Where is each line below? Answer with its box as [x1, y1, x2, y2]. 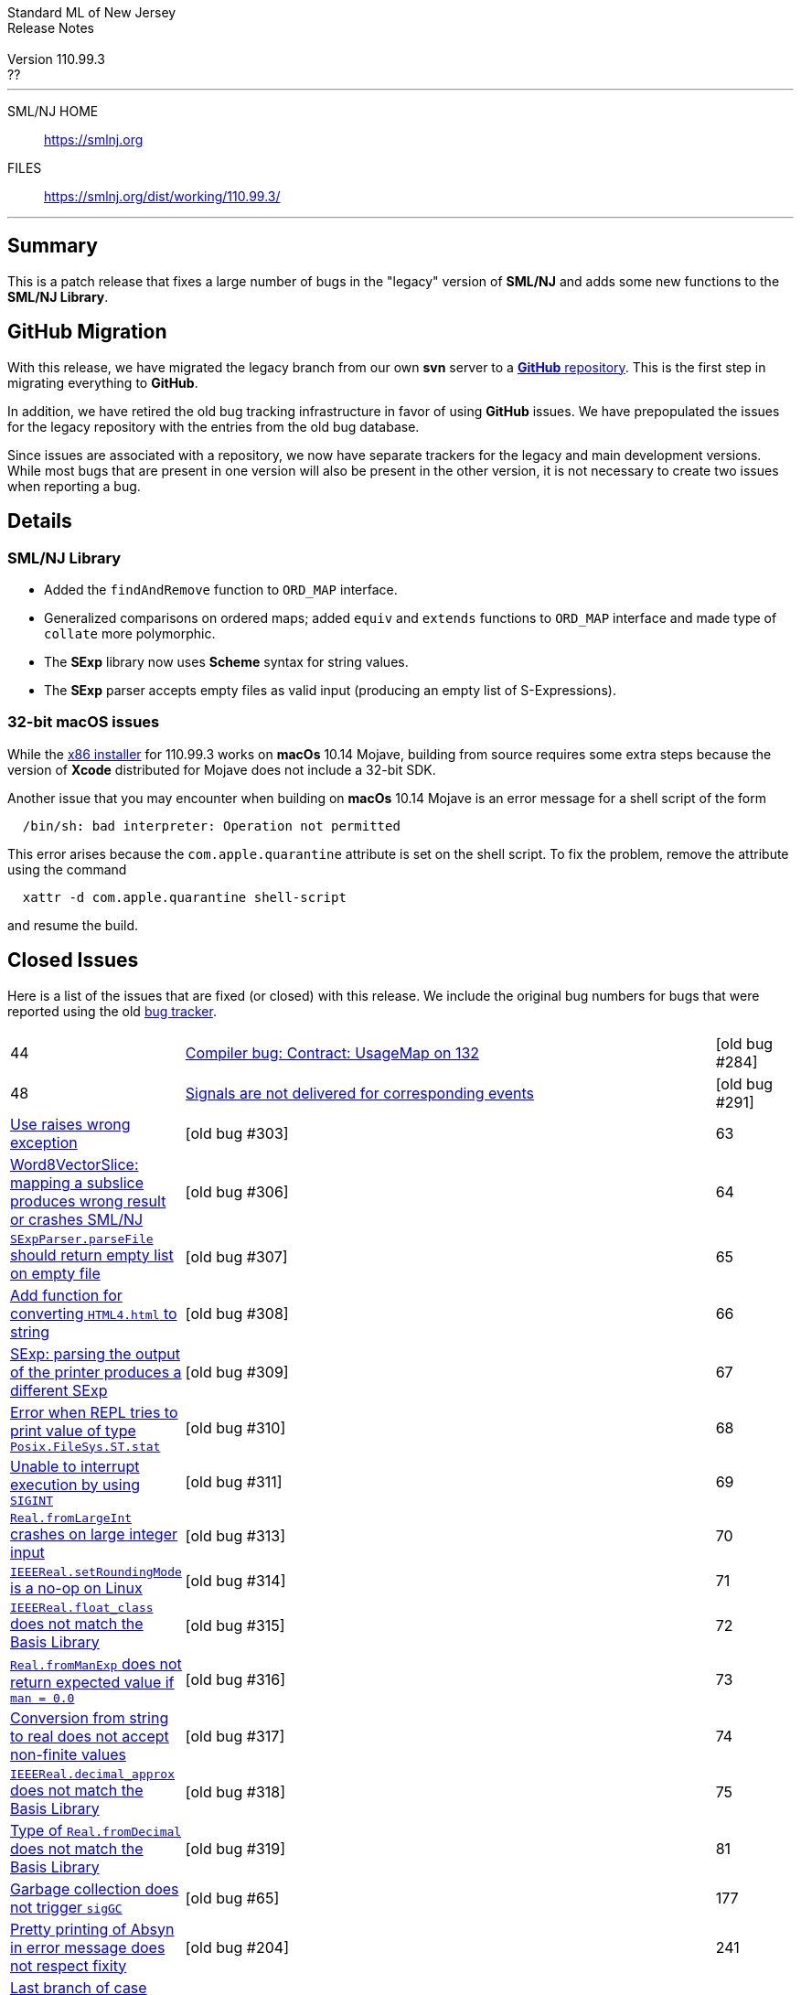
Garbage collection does [10, 1879, 179, 1898]
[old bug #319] [185, 1839, 286, 1858]
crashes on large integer [10, 1524, 178, 1543]
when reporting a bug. [7, 477, 141, 494]
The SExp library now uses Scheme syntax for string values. [44, 653, 409, 670]
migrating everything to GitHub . [7, 374, 198, 391]
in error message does [10, 1937, 166, 1957]
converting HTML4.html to [10, 1303, 177, 1323]
